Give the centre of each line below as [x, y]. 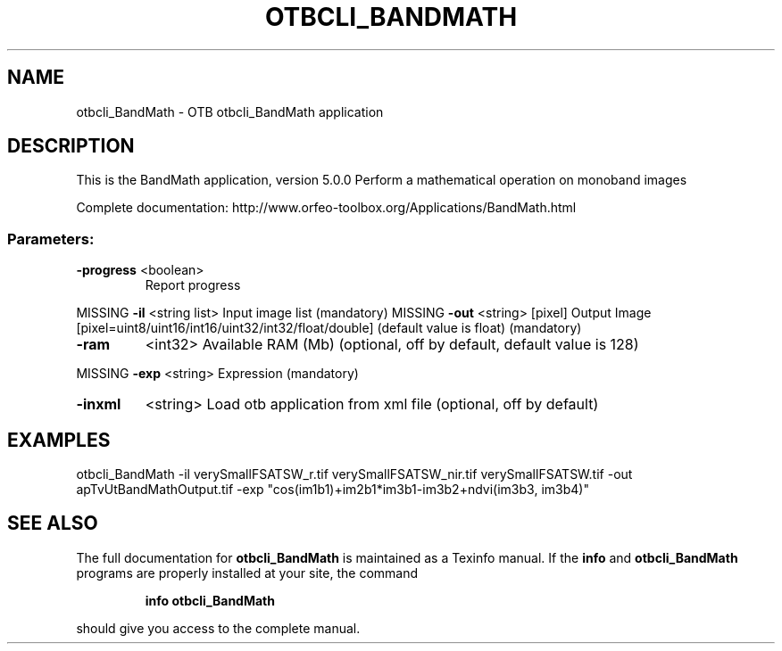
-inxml [99, 404]
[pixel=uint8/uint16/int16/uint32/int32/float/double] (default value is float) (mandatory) [329, 328]
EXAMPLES [59, 440]
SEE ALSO [53, 523]
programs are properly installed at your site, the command [247, 573]
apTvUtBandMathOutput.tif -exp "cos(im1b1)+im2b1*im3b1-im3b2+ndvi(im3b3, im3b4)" [333, 490]
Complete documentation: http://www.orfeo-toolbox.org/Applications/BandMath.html [326, 208]
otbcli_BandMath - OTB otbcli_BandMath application [230, 111]
